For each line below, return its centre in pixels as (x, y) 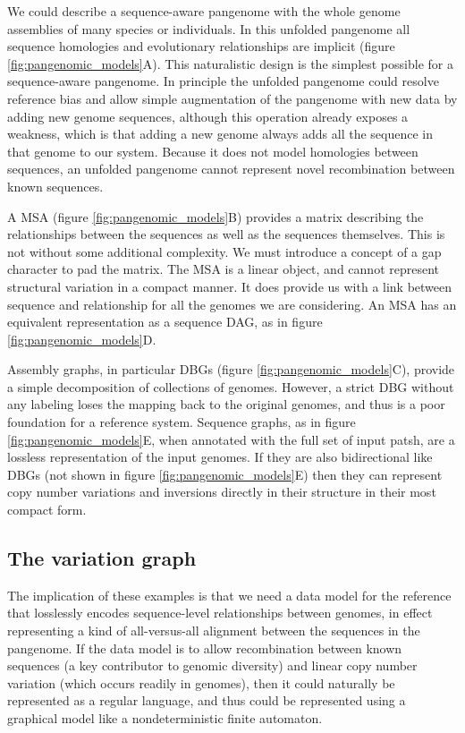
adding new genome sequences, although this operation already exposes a (208, 116)
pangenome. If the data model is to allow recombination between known (205, 648)
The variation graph (102, 558)
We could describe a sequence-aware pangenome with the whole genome (204, 11)
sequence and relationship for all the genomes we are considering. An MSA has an (232, 304)
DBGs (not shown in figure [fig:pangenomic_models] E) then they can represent (225, 474)
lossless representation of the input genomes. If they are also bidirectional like (220, 457)
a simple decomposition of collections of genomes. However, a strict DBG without (231, 386)
